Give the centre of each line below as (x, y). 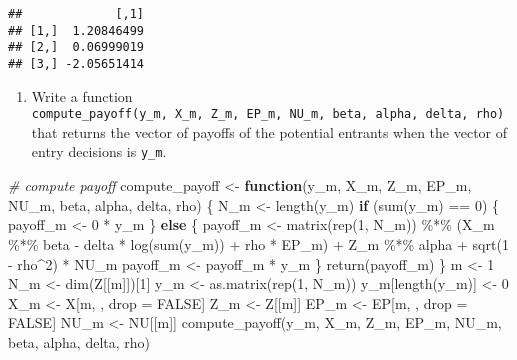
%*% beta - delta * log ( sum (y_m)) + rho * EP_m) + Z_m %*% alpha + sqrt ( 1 (258, 243)
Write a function (82, 95)
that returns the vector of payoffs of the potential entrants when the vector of (269, 131)
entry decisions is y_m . (99, 151)
